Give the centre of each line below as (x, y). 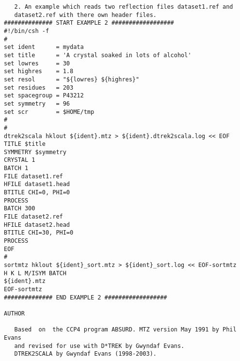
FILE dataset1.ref (33, 176)
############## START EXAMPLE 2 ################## (89, 23)
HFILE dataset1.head (37, 184)
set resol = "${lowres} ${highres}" (72, 79)
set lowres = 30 (37, 63)
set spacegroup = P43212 (44, 96)
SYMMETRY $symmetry (35, 152)
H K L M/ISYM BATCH (35, 273)
